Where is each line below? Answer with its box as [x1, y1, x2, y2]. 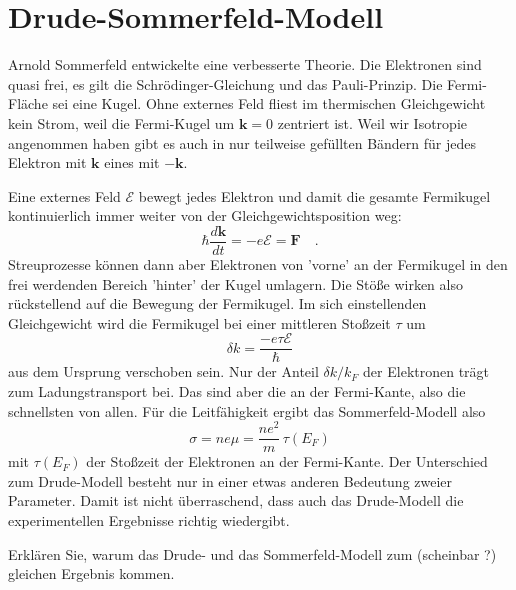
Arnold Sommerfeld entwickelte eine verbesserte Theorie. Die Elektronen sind [8, 54, 482, 75]
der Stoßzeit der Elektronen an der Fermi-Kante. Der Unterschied [86, 451, 488, 472]
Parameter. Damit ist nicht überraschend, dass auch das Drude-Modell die [8, 490, 464, 511]
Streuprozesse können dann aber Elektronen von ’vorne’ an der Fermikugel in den [8, 253, 508, 274]
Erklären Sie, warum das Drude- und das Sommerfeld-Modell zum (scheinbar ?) [8, 543, 497, 564]
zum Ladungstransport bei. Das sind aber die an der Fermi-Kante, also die [8, 380, 466, 401]
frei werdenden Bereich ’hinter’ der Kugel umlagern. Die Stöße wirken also [8, 273, 463, 294]
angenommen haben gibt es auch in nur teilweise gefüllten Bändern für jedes [8, 132, 476, 153]
